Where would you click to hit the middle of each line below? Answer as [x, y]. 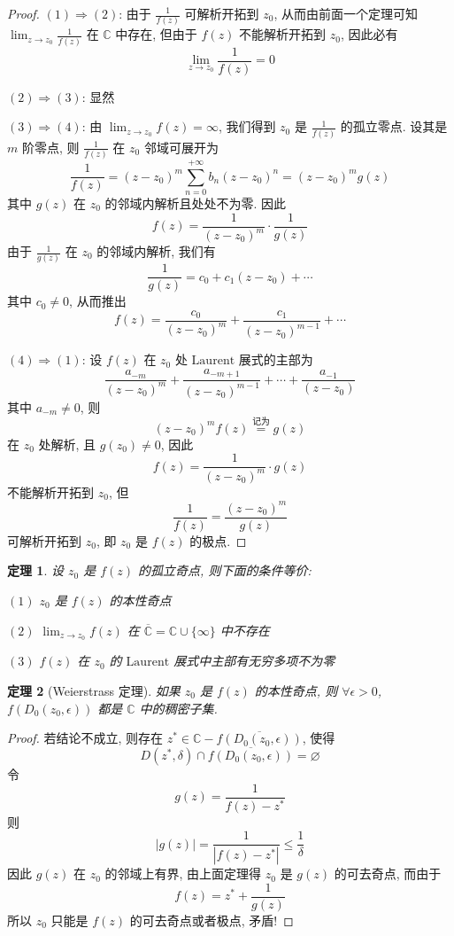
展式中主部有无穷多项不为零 [254, 661]
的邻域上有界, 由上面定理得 [183, 874]
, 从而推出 [98, 301]
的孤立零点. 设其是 [394, 126]
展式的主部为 [276, 359]
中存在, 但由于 [156, 34]
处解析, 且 [67, 444]
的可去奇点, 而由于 [388, 874]
